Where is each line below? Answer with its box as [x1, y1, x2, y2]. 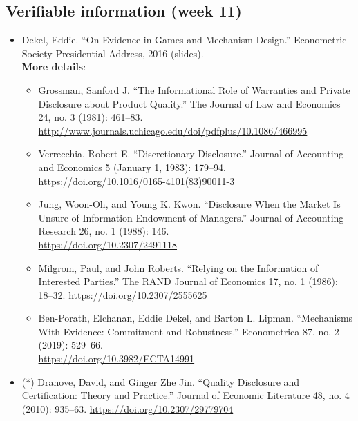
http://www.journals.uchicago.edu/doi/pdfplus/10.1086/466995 [38, 123, 308, 137]
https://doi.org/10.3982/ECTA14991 [38, 351, 195, 366]
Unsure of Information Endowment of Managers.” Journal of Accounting [38, 210, 344, 224]
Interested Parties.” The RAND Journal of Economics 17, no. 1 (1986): [38, 274, 338, 288]
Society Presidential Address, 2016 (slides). [21, 46, 204, 60]
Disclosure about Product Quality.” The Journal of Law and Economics [38, 96, 341, 110]
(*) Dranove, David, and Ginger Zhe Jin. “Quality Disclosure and [21, 374, 300, 389]
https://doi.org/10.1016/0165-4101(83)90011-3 [38, 173, 235, 188]
